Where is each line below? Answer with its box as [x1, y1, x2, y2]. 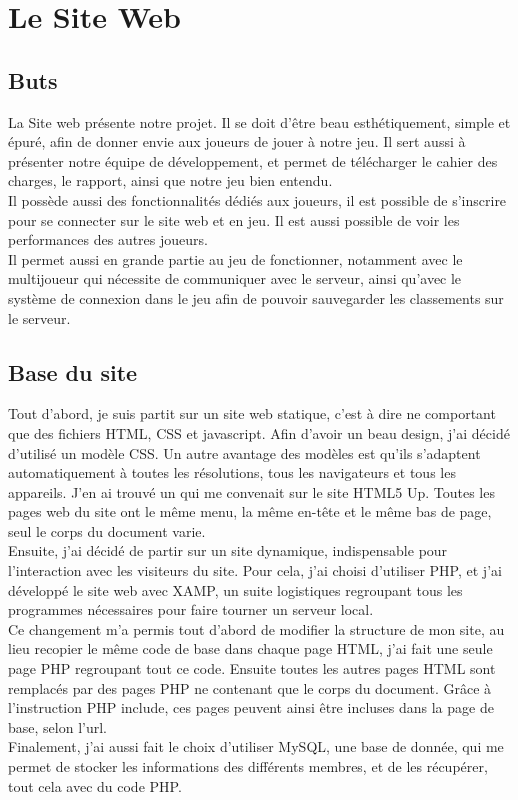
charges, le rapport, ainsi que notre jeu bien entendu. [8, 170, 333, 191]
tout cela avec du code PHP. [8, 775, 182, 796]
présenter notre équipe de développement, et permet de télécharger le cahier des [8, 150, 498, 171]
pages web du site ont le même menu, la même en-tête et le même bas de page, [8, 501, 492, 522]
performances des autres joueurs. [8, 229, 208, 250]
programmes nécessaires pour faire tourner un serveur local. [8, 599, 374, 620]
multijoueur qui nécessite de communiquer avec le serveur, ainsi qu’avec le [8, 268, 462, 289]
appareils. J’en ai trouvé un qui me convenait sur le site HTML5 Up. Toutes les [8, 481, 495, 502]
